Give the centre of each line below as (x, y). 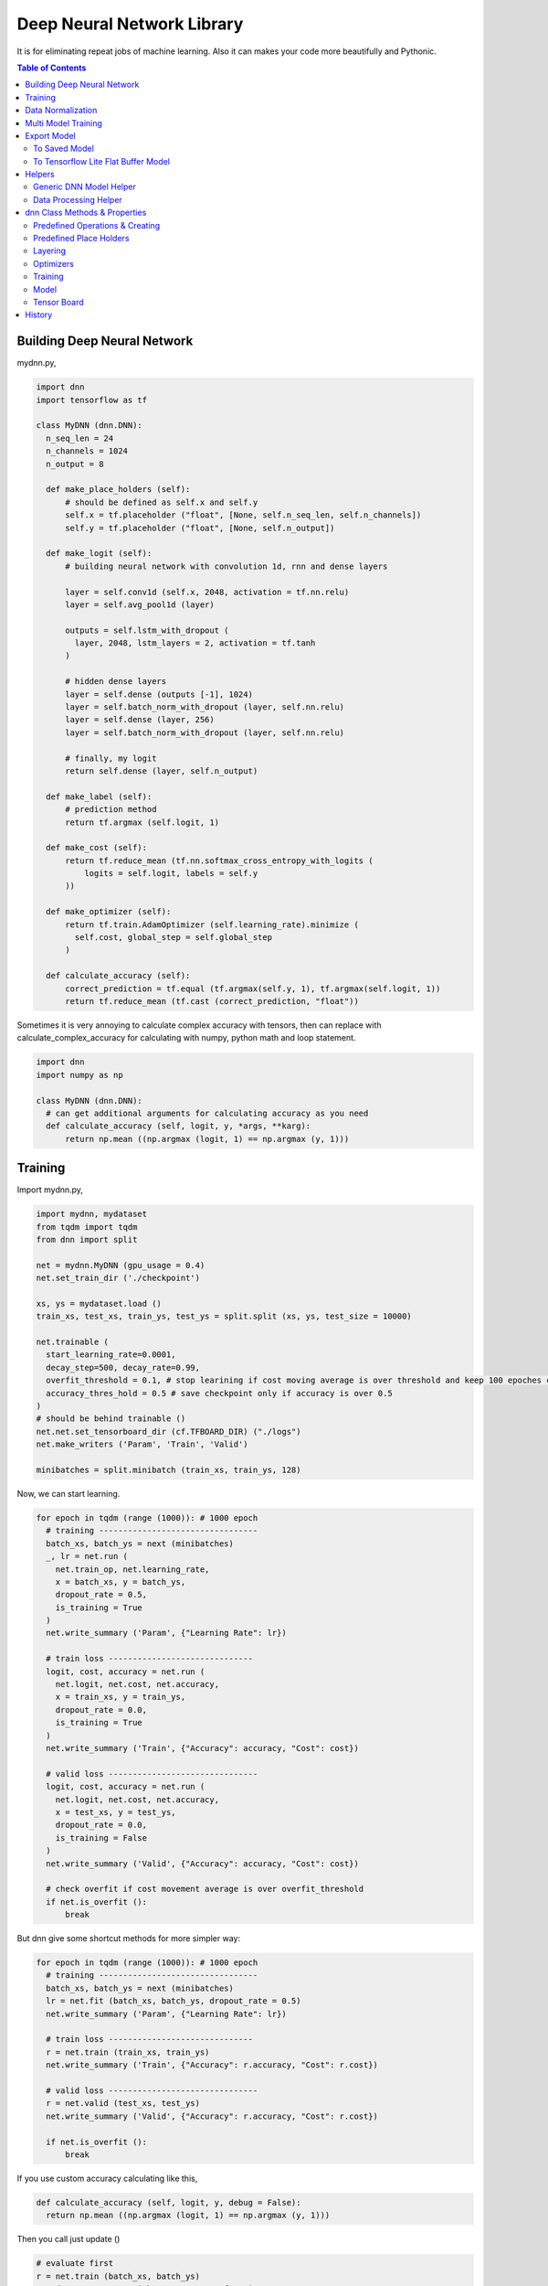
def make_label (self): (99, 796)
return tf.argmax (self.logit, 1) (142, 822)
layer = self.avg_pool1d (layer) (140, 604)
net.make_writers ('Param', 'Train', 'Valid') (142, 1444)
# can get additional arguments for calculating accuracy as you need (207, 1113)
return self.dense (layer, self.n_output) (162, 771)
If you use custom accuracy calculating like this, (107, 2178)
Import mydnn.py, (50, 1190)
